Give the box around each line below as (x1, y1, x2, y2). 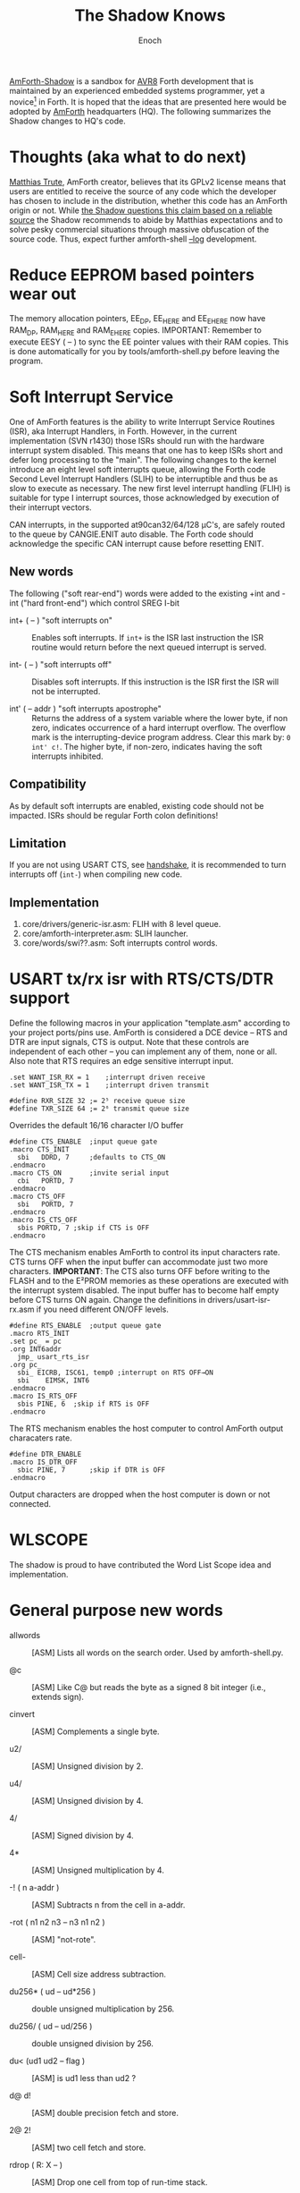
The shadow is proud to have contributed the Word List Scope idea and (9, 1560, 271, 1570)
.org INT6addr (9, 1345, 62, 1354)
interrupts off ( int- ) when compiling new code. (9, 869, 183, 880)
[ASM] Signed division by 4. (31, 1831, 134, 1841)
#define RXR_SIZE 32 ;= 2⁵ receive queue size (9, 1097, 186, 1106)
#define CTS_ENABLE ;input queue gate (9, 1137, 158, 1146)
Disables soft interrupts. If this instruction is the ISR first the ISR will (31, 676, 279, 687)
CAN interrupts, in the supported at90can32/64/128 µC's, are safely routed (9, 520, 286, 530)
